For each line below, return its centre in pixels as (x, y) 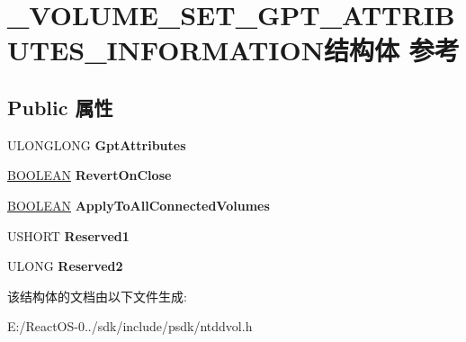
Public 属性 (60, 107)
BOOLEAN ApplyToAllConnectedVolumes (139, 205)
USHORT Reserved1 (68, 235)
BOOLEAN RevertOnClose (90, 175)
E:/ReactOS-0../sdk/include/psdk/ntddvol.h (130, 326)
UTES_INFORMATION (166, 50)
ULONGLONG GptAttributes (97, 144)
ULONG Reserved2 (65, 266)
